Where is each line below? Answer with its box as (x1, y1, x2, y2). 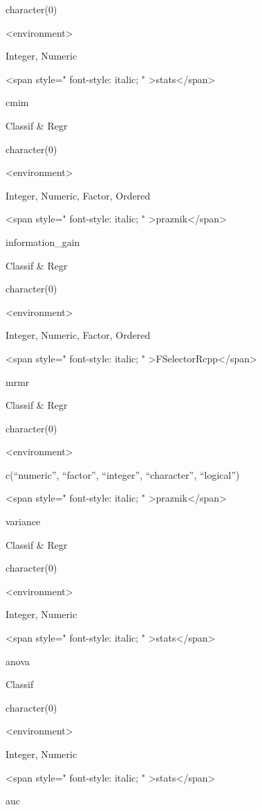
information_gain (6, 234, 80, 249)
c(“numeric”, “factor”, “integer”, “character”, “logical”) (6, 467, 240, 482)
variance (6, 514, 41, 529)
